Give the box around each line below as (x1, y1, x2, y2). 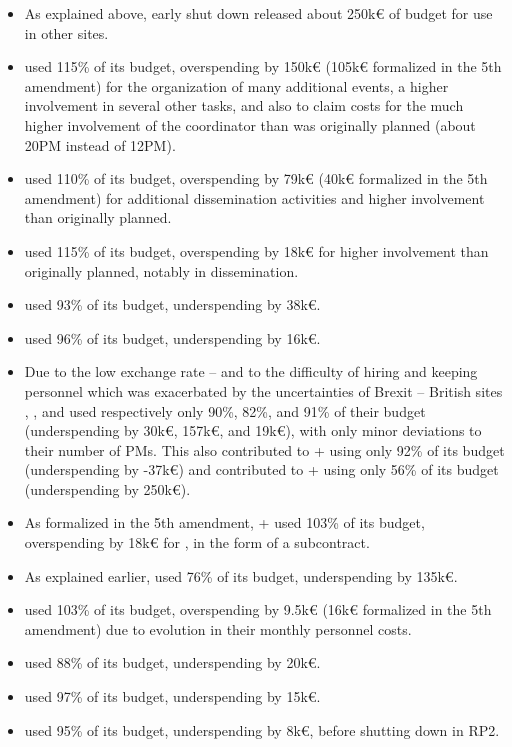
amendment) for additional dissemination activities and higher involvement (24, 187, 485, 208)
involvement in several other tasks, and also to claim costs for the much (24, 95, 464, 116)
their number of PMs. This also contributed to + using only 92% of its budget (24, 439, 505, 460)
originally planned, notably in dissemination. (24, 260, 299, 281)
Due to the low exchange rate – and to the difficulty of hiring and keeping (24, 361, 478, 382)
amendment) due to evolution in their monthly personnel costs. (24, 618, 412, 639)
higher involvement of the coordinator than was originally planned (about (24, 114, 476, 135)
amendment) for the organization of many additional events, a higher (24, 75, 449, 96)
